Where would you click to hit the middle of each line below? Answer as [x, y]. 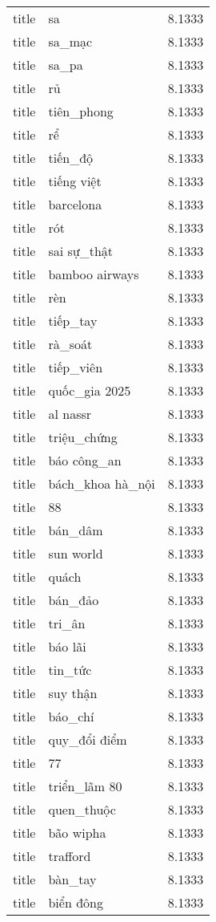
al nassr [70, 414]
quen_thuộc [82, 809]
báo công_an [85, 460]
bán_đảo [74, 600]
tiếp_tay [73, 321]
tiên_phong [81, 111]
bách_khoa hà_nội [102, 483]
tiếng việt [75, 181]
